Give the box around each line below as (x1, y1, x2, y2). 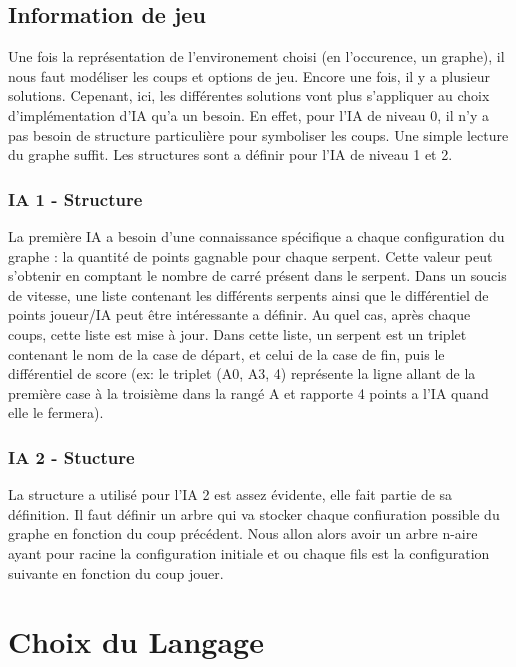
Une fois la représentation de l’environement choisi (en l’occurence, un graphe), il (8, 46, 505, 67)
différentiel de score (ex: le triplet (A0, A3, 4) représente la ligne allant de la (8, 363, 476, 384)
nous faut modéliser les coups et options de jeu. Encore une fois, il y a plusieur (8, 65, 490, 86)
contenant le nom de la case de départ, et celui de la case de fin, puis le (8, 343, 445, 364)
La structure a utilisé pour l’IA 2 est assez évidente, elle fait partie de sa (8, 484, 453, 505)
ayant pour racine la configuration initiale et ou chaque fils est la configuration (8, 542, 490, 563)
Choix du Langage (8, 621, 264, 662)
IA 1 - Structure (8, 186, 143, 211)
